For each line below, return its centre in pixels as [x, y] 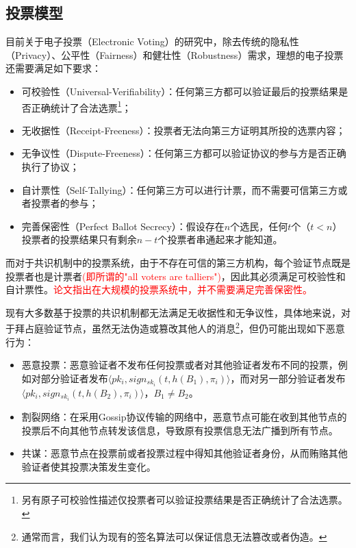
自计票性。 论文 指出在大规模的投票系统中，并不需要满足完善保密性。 [159, 289]
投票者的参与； [65, 203]
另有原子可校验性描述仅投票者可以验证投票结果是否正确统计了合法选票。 [185, 500]
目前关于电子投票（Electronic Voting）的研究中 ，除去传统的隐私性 [152, 41]
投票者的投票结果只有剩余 [79, 239]
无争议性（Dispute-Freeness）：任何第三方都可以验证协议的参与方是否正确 [184, 153]
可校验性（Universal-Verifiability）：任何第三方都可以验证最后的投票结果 [180, 91]
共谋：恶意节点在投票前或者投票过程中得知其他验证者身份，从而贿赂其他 [185, 453]
